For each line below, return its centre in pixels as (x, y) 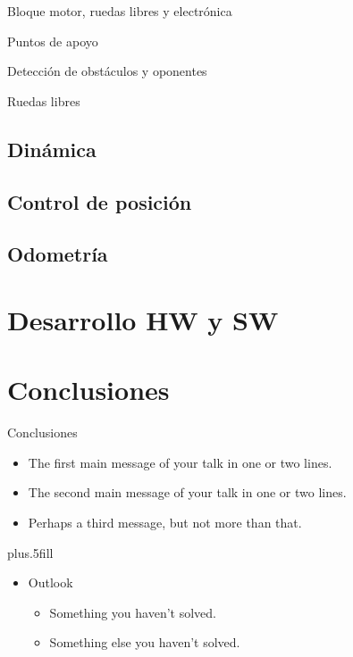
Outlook (50, 582)
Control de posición (100, 201)
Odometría (58, 254)
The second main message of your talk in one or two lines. (187, 492)
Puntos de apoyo (53, 41)
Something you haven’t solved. (133, 612)
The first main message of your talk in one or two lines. (180, 462)
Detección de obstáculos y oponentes (107, 71)
